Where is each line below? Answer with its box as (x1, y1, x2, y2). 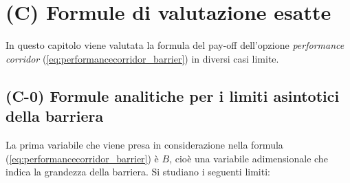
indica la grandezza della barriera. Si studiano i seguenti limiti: (6, 164, 270, 179)
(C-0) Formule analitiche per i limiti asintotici (6, 85, 340, 106)
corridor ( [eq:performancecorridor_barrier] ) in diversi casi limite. (6, 51, 279, 65)
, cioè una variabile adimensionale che (169, 151, 328, 165)
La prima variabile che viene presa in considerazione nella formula (6, 137, 283, 151)
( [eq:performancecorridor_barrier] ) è (6, 151, 159, 165)
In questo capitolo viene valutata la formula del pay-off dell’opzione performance (6, 38, 344, 52)
